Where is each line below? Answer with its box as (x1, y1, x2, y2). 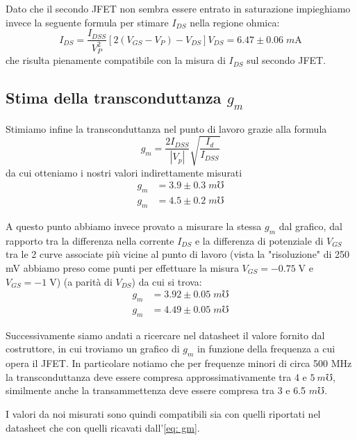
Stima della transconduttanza (6, 87, 222, 108)
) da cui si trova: (131, 274, 202, 288)
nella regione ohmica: (190, 15, 280, 29)
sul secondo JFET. (247, 53, 326, 67)
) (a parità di (56, 274, 113, 288)
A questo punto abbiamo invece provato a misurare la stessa (6, 219, 262, 234)
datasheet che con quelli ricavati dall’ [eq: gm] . (6, 420, 200, 434)
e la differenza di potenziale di (194, 233, 324, 247)
